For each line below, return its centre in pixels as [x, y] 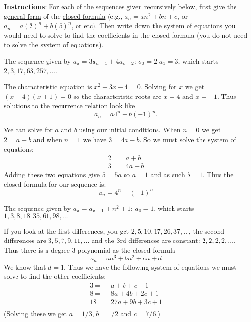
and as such [168, 174]
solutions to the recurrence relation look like [70, 105]
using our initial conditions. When [130, 130]
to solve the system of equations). [54, 44]
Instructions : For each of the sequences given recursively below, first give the [120, 6]
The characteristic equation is [48, 87]
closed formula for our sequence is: [55, 184]
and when [47, 139]
